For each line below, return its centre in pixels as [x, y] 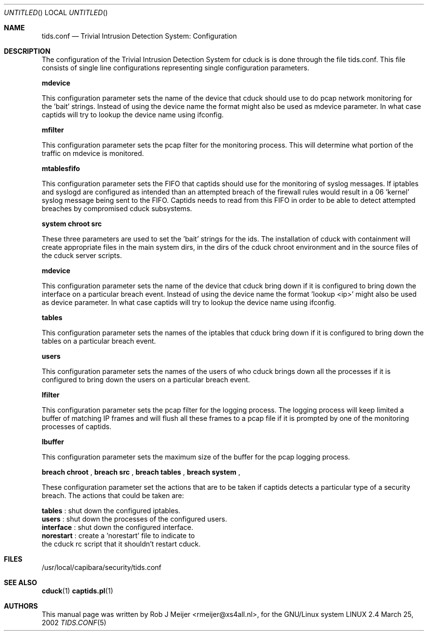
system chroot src [72, 224]
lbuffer [53, 442]
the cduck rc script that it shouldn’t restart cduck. [121, 544]
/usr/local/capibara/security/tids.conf [102, 567]
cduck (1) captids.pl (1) [77, 591]
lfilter [51, 395]
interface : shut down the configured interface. [118, 527]
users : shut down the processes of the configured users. [134, 519]
